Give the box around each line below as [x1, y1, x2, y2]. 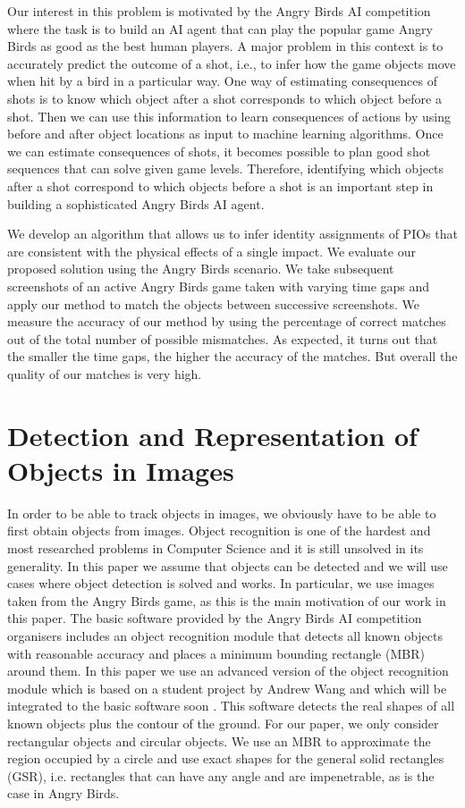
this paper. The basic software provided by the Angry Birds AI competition [7, 609, 422, 627]
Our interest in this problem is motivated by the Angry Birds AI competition [7, 2, 431, 20]
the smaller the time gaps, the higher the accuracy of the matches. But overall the [7, 347, 458, 366]
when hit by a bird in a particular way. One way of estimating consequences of [7, 72, 438, 90]
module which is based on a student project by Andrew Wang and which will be [7, 678, 447, 697]
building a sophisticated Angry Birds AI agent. [7, 194, 265, 213]
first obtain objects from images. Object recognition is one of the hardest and [7, 521, 431, 540]
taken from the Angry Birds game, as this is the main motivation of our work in [7, 591, 446, 610]
